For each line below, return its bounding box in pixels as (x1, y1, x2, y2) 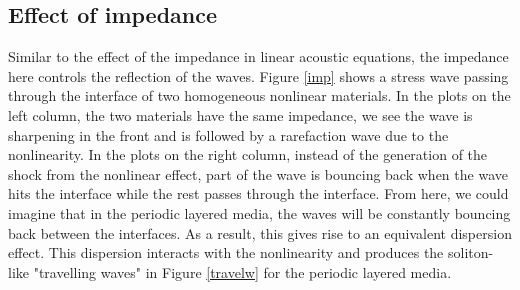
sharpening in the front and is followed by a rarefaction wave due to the (8, 124, 449, 145)
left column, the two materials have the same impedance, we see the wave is (8, 104, 473, 125)
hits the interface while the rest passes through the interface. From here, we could (8, 183, 509, 204)
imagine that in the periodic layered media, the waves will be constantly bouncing (8, 202, 511, 223)
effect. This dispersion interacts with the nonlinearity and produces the (8, 242, 444, 263)
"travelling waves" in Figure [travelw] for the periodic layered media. (33, 261, 452, 282)
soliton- (447, 242, 494, 263)
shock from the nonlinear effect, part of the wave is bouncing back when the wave (8, 163, 508, 184)
